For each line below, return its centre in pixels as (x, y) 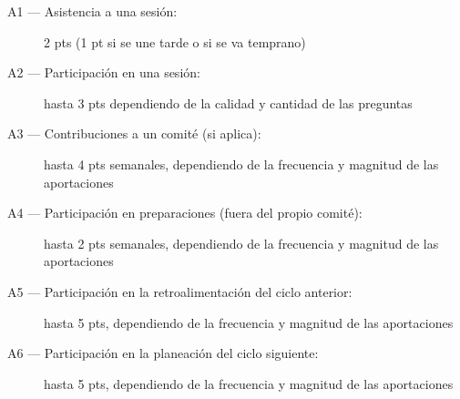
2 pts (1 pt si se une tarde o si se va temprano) (175, 41)
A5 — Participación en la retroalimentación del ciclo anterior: (180, 291)
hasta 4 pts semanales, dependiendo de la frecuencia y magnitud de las (241, 164)
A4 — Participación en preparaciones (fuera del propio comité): (185, 213)
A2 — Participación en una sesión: (104, 72)
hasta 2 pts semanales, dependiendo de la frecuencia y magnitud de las (241, 243)
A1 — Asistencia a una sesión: (92, 11)
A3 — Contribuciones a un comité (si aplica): (134, 133)
